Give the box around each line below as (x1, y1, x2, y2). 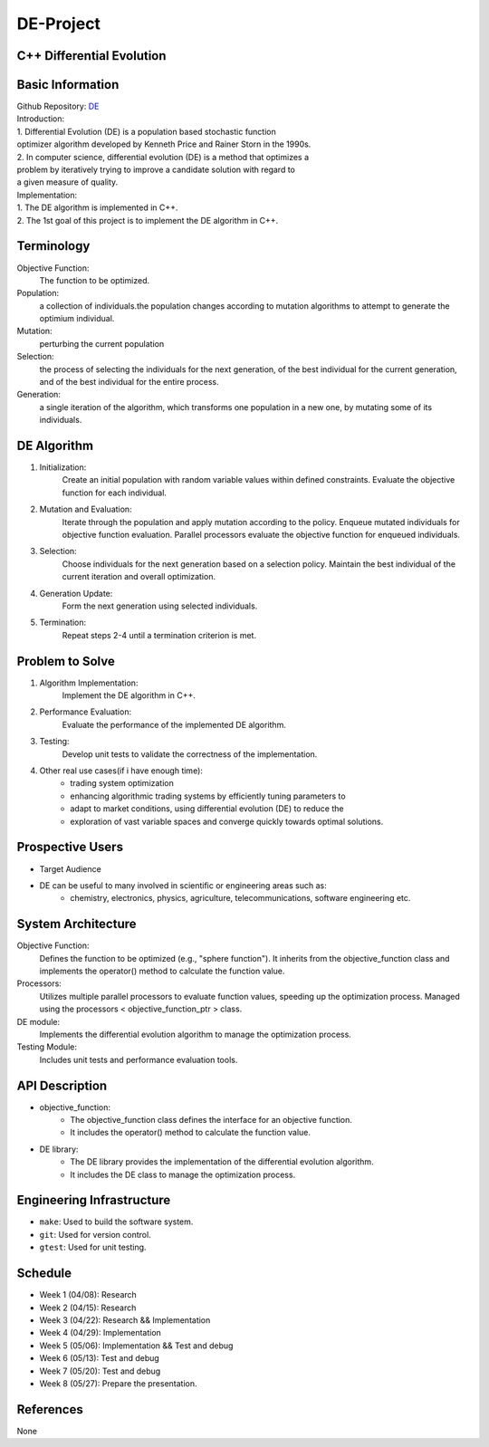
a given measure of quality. (16, 177, 119, 187)
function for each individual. (62, 487, 168, 498)
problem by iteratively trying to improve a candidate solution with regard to (16, 164, 296, 176)
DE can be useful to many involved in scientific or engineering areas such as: (39, 879, 327, 891)
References (16, 1402, 83, 1417)
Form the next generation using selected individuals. (62, 600, 258, 611)
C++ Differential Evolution (16, 48, 167, 63)
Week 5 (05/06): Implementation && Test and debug (39, 1340, 234, 1351)
